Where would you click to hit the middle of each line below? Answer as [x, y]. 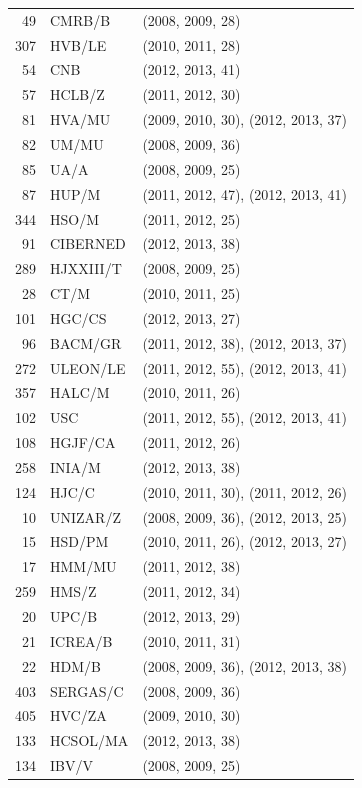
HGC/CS [78, 317]
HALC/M [80, 392]
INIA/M [75, 466]
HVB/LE [78, 44]
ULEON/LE [88, 367]
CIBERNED [88, 243]
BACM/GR [86, 342]
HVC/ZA [78, 715]
